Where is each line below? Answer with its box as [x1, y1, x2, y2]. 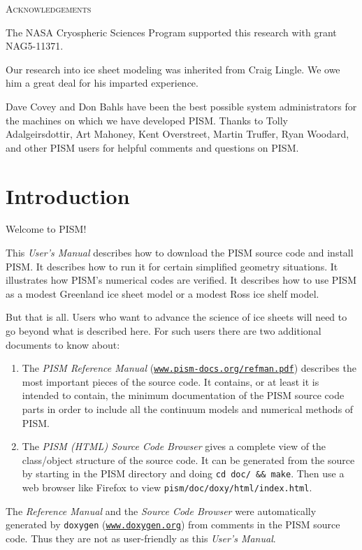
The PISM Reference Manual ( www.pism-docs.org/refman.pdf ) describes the [22, 361, 356, 375]
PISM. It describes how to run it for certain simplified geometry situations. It [6, 259, 338, 273]
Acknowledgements [6, 1, 92, 15]
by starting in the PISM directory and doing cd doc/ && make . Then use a [22, 466, 345, 481]
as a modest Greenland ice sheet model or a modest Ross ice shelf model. [6, 286, 319, 301]
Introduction [6, 181, 130, 210]
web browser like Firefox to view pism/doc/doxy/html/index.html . [22, 480, 312, 495]
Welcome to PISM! [6, 222, 87, 236]
